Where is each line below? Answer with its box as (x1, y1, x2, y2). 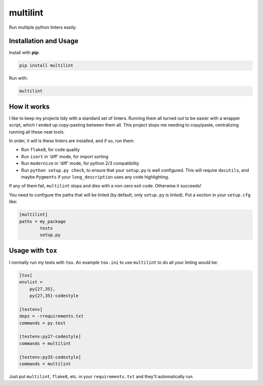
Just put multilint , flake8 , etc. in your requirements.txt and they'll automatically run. (9, 373, 194, 379)
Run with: (9, 75, 28, 81)
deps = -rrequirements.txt (19, 313, 84, 319)
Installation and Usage (9, 37, 79, 45)
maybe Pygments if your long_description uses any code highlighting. (21, 174, 169, 180)
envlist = (19, 279, 43, 285)
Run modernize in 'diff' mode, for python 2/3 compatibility (21, 161, 140, 166)
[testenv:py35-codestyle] (19, 354, 81, 360)
